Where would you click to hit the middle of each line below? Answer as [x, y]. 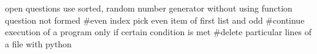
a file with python [38, 43]
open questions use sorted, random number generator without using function [149, 8]
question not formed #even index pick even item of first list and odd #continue [155, 20]
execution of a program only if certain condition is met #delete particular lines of [158, 32]
